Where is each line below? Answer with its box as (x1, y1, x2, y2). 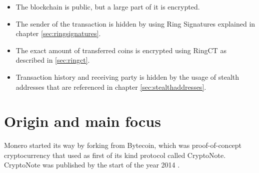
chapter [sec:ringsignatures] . (15, 28, 101, 39)
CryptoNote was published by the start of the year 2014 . (4, 159, 180, 170)
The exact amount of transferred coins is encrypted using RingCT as (15, 45, 226, 55)
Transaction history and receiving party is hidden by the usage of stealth (15, 71, 239, 82)
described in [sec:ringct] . (15, 55, 90, 65)
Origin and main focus (4, 111, 161, 131)
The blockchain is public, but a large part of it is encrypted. (15, 2, 200, 12)
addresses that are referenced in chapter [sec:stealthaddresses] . (15, 81, 206, 92)
